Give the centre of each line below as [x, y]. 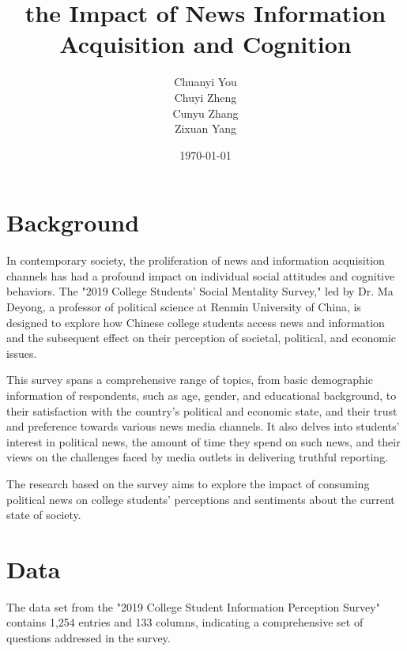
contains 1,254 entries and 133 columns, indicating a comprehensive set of [185, 622]
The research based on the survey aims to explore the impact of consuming [188, 483]
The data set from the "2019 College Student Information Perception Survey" [193, 606]
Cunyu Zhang [205, 113]
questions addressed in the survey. [89, 638]
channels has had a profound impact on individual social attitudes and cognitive [201, 275]
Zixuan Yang [205, 128]
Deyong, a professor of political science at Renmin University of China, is [184, 307]
